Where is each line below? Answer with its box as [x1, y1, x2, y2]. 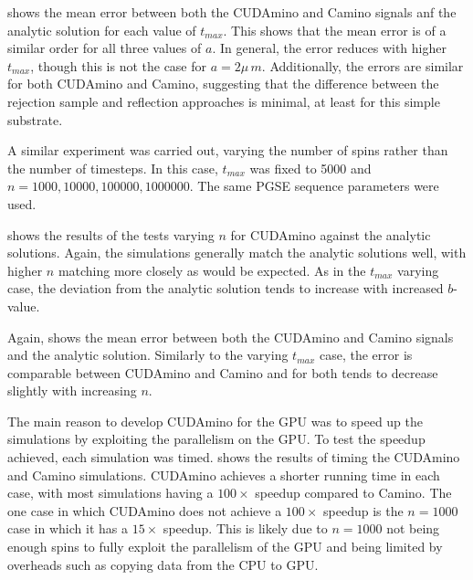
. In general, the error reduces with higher [212, 38, 447, 58]
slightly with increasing [7, 381, 137, 400]
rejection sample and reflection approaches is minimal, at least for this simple [7, 91, 440, 111]
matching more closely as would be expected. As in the [58, 260, 366, 279]
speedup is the [323, 501, 404, 520]
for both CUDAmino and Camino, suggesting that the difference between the [7, 74, 439, 93]
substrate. [7, 110, 63, 129]
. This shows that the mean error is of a [223, 20, 447, 39]
